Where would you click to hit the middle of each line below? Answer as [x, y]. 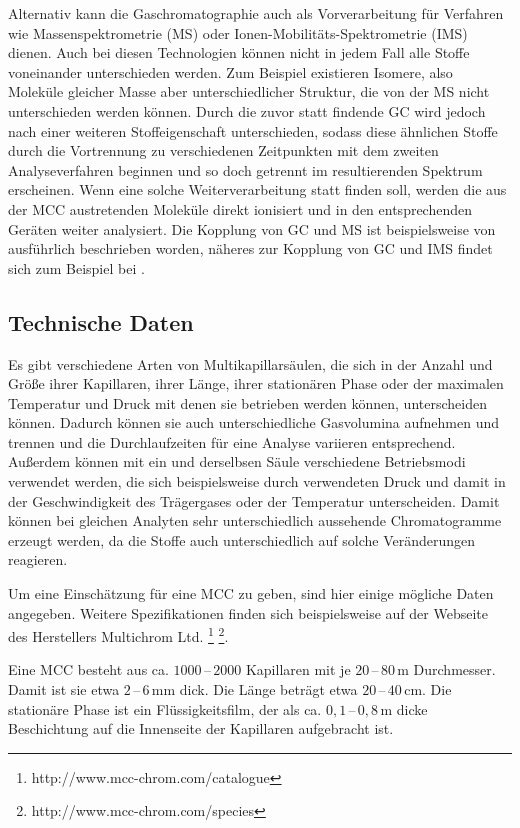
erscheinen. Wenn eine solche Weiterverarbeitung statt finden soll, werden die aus [257, 189]
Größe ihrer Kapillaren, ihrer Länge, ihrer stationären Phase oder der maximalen [256, 383]
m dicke [404, 708]
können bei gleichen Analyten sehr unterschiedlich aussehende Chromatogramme [255, 520]
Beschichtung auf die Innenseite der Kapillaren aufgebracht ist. [201, 728]
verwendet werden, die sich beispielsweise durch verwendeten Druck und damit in [257, 481]
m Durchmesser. [446, 669]
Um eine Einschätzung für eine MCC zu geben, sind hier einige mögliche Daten [251, 593]
